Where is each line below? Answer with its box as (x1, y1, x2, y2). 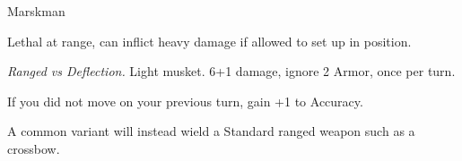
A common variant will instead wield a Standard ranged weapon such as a (7, 122, 415, 140)
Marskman (7, 2, 65, 20)
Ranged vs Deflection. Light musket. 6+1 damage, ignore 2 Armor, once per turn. (7, 62, 456, 80)
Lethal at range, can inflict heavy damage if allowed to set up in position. (7, 31, 412, 50)
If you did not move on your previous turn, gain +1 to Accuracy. (7, 91, 363, 110)
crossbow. (7, 139, 60, 157)
